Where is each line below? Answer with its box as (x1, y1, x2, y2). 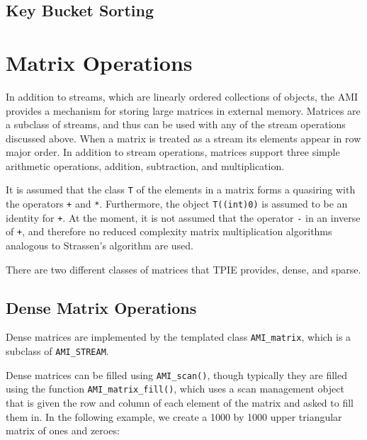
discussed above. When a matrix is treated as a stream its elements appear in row (6, 130, 361, 145)
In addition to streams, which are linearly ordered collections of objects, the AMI (6, 89, 358, 103)
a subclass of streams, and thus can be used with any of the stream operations (6, 117, 346, 132)
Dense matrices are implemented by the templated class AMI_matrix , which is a (6, 329, 351, 344)
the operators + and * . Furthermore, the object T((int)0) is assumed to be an (6, 196, 348, 211)
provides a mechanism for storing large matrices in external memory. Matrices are (6, 103, 361, 118)
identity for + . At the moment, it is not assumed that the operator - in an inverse (6, 210, 361, 225)
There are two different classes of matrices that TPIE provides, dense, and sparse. (6, 261, 361, 276)
